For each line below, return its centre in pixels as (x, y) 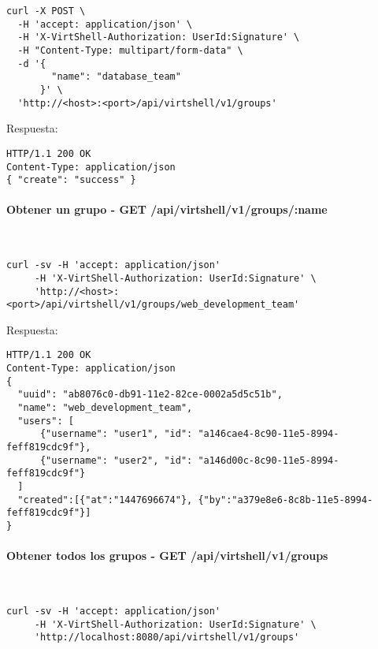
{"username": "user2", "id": (116, 460)
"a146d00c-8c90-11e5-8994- (269, 460)
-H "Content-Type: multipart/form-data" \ (130, 50)
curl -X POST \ (46, 11)
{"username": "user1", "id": (116, 434)
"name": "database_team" (116, 77)
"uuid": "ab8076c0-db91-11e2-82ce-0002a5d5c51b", (150, 395)
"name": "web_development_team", (105, 408)
